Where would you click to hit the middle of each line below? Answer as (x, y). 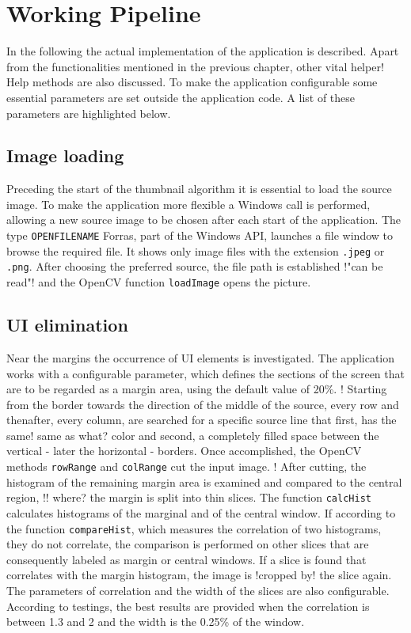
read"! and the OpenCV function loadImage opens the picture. (159, 282)
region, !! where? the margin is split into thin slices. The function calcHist (189, 497)
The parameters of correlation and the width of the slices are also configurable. (198, 590)
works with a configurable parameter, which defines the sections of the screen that (205, 373)
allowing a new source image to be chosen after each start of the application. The (204, 220)
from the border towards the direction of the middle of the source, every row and (203, 404)
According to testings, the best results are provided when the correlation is (188, 606)
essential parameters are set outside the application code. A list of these (181, 97)
